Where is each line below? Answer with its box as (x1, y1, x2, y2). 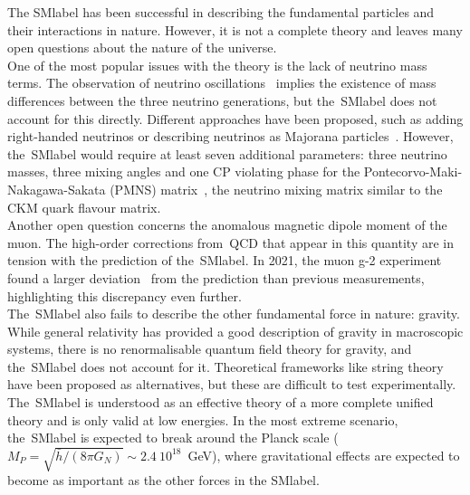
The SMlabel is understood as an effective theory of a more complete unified (7, 393, 434, 412)
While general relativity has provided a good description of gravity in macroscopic (7, 321, 464, 340)
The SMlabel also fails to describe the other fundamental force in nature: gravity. (7, 304, 460, 323)
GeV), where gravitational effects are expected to (187, 445, 460, 464)
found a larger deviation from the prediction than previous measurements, (7, 268, 425, 287)
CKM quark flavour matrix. (7, 197, 161, 216)
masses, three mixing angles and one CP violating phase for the (7, 162, 360, 181)
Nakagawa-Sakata (7, 179, 106, 198)
